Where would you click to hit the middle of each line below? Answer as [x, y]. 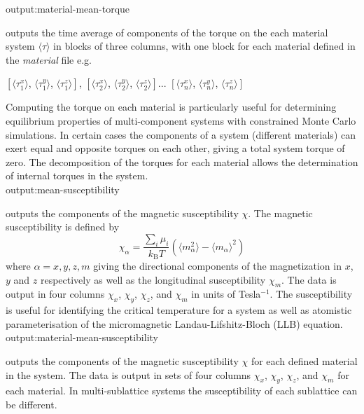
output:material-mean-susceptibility [82, 337]
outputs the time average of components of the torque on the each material [167, 32]
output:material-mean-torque [68, 8]
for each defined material [304, 360]
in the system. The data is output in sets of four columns [128, 374]
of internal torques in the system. [77, 175]
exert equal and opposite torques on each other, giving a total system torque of [175, 148]
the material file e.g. [49, 59]
